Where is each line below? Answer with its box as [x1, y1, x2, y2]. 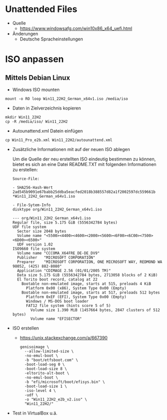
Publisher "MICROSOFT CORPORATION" [17, 255, 96, 260]
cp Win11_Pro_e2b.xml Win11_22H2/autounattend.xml [5, 137, 113, 142]
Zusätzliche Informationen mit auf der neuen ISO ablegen [12, 146, 131, 152]
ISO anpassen [5, 53, 64, 65]
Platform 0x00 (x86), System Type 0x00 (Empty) [25, 285, 127, 290]
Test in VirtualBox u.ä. [12, 410, 58, 416]
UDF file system [12, 224, 46, 229]
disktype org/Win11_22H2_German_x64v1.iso [12, 206, 102, 212]
